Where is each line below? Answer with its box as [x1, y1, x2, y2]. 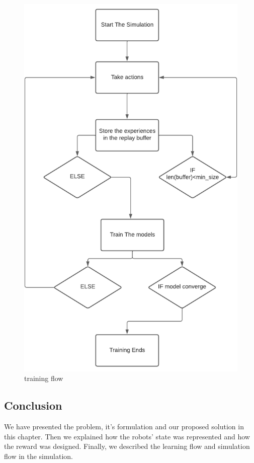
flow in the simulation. [4, 450, 73, 461]
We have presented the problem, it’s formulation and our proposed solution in [4, 421, 244, 432]
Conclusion [4, 398, 62, 413]
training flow [24, 373, 63, 383]
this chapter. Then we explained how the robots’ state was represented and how [4, 431, 250, 441]
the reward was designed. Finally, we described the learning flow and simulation [4, 441, 250, 451]
